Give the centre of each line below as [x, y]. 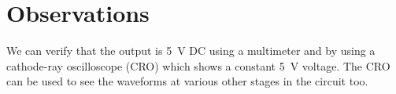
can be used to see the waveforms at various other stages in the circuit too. [187, 81]
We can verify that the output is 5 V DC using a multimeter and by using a [191, 51]
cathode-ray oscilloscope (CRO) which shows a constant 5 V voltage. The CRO [198, 65]
